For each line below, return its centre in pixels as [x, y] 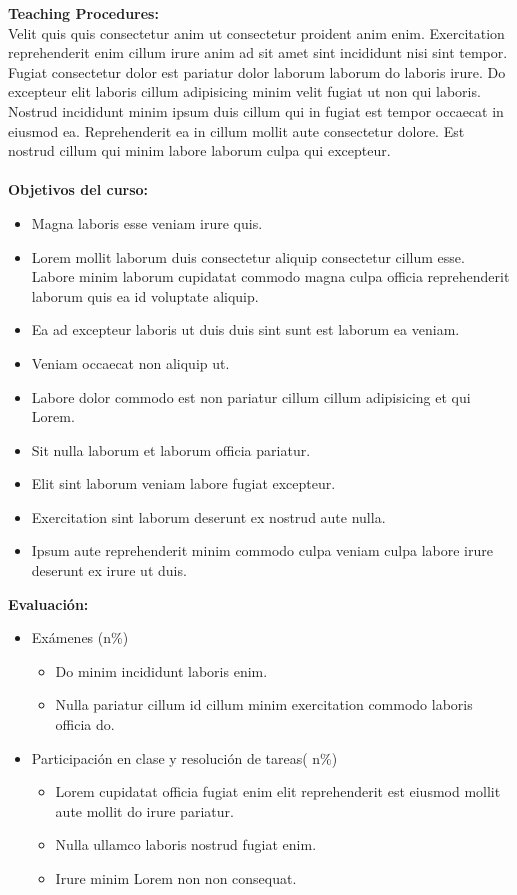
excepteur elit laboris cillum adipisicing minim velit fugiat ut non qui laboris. [244, 91]
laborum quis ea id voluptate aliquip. [145, 295]
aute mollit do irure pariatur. [144, 810]
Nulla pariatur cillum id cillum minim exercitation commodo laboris [264, 704]
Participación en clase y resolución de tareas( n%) [184, 757]
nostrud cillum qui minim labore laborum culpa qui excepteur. [199, 150]
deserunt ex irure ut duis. [109, 570]
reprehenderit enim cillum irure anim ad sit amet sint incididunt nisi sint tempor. [258, 52]
